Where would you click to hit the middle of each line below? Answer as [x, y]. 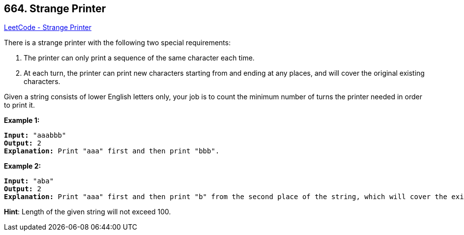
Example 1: [22, 120]
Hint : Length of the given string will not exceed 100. [87, 212]
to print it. [19, 105]
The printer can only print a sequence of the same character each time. [139, 58]
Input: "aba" [29, 181]
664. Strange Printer [55, 9]
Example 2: [23, 166]
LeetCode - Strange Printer [48, 28]
